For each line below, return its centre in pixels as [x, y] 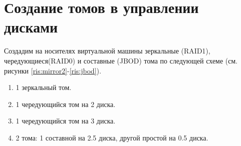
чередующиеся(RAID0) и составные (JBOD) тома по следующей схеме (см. [121, 60]
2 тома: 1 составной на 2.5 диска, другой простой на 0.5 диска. [112, 137]
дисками [31, 27]
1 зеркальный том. [43, 87]
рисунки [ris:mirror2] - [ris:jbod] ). [53, 70]
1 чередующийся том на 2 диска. [66, 104]
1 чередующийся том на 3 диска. [66, 121]
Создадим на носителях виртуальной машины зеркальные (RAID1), [107, 51]
